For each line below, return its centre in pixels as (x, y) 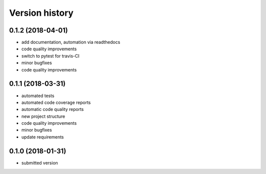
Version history (41, 13)
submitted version (40, 163)
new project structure (43, 116)
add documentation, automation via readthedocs (71, 42)
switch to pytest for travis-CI (50, 56)
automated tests (38, 96)
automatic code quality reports (52, 109)
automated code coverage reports (56, 102)
